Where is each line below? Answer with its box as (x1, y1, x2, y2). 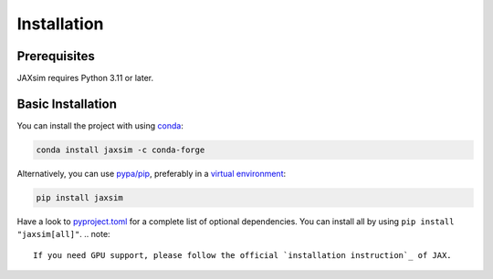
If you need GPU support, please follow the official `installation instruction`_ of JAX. (33, 250, 452, 260)
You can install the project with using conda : (16, 119, 184, 131)
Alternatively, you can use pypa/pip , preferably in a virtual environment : (16, 168, 287, 179)
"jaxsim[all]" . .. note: (16, 229, 110, 240)
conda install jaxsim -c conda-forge (36, 144, 205, 155)
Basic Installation (16, 96, 118, 111)
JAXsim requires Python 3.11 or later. (16, 73, 154, 84)
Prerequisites (16, 48, 95, 64)
